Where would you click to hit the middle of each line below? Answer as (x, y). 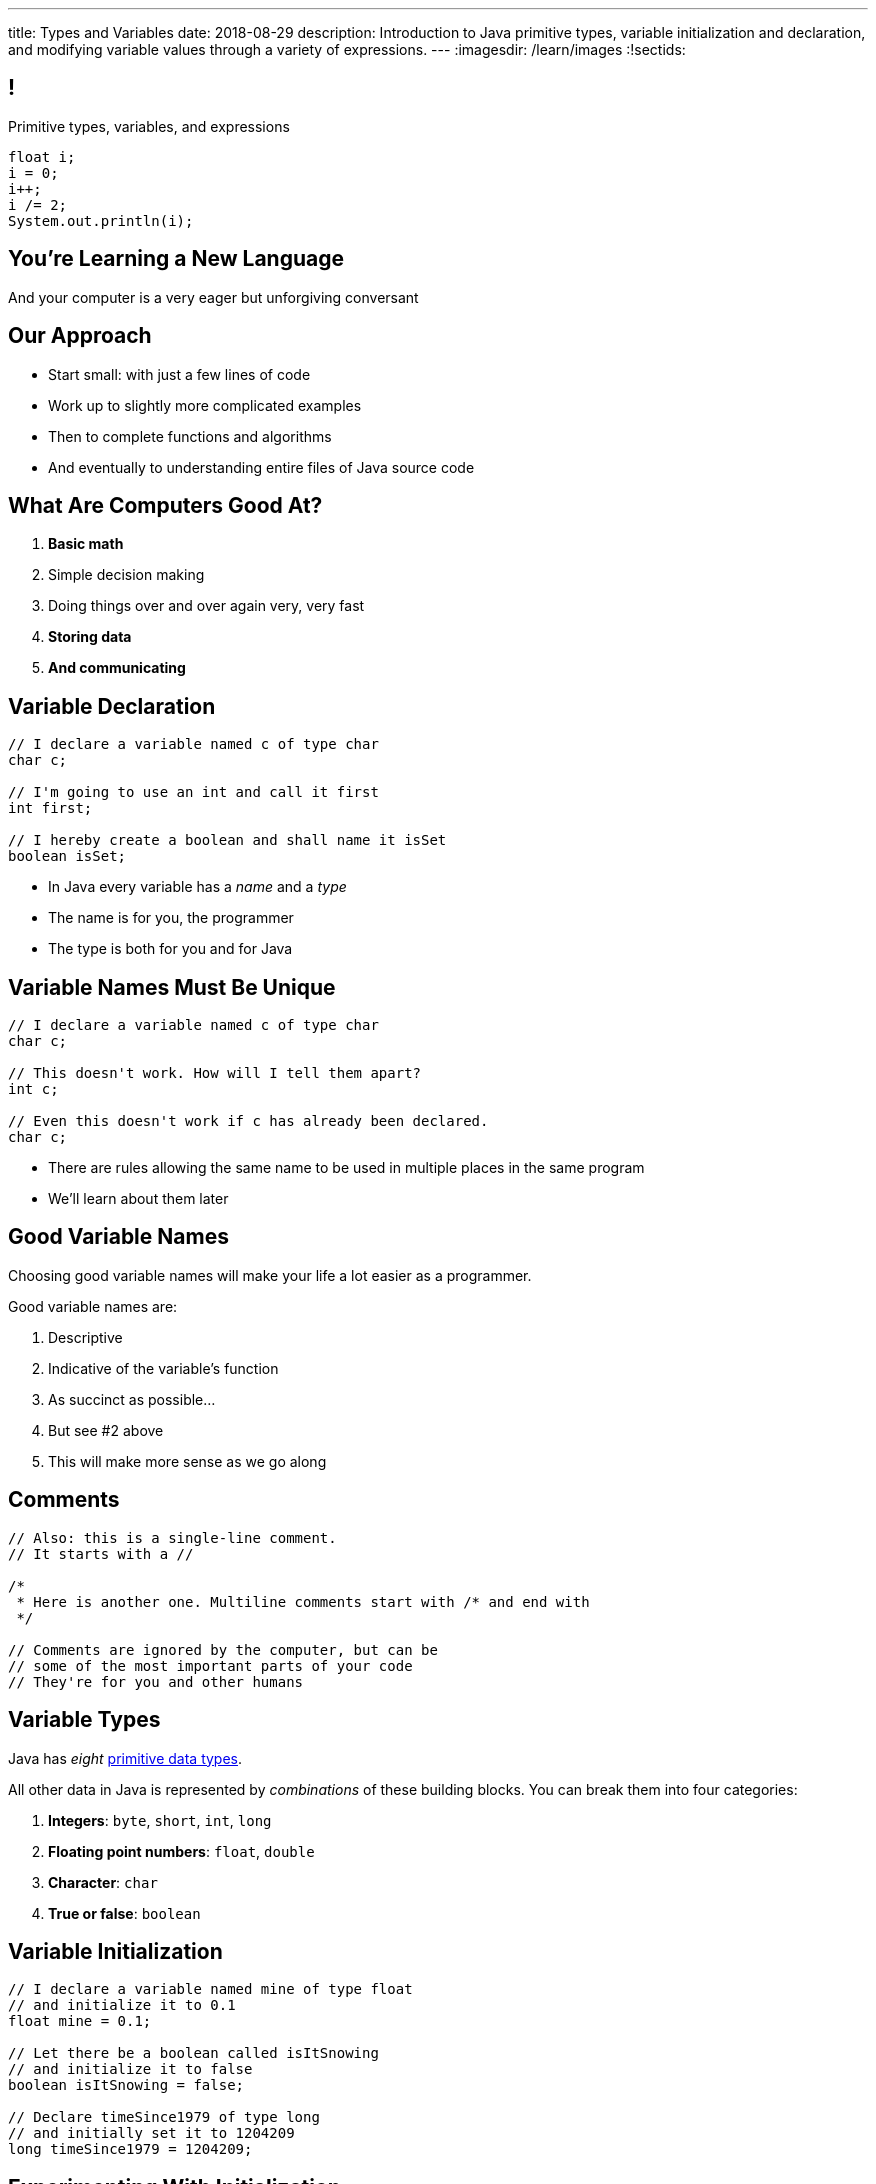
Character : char (103, 1882)
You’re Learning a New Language (176, 259)
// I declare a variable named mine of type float (210, 1989)
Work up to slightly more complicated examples (205, 405)
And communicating (117, 668)
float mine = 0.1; (80, 2021)
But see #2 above (106, 1430)
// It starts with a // (101, 1553)
